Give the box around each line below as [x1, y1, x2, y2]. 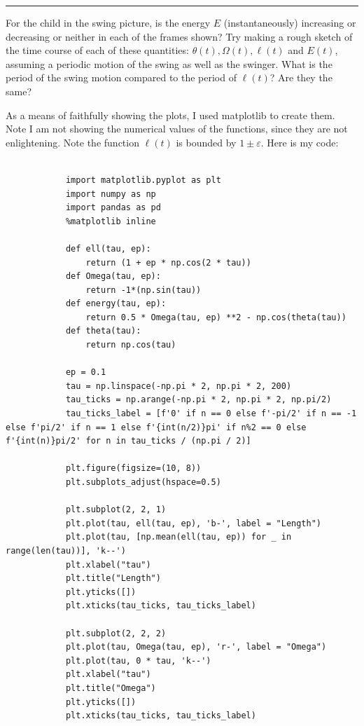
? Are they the [269, 70, 332, 85]
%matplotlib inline [65, 216, 156, 226]
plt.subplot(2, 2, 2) [65, 628, 167, 638]
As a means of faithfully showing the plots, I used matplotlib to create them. [6, 107, 335, 122]
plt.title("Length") [65, 573, 161, 584]
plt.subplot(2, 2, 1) [65, 505, 167, 515]
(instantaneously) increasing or [223, 15, 356, 29]
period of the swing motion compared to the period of [6, 70, 237, 85]
